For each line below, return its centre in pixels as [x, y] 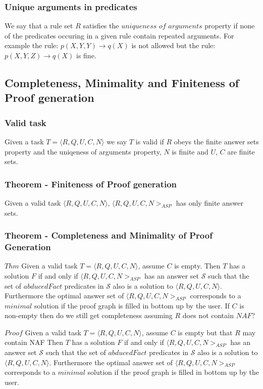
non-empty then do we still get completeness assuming [89, 315]
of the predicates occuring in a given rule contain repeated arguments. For [119, 35]
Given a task [24, 141]
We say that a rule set [39, 26]
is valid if [150, 141]
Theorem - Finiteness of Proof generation [91, 184]
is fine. [86, 55]
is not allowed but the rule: [173, 45]
